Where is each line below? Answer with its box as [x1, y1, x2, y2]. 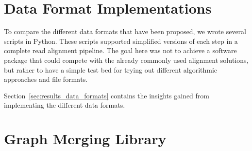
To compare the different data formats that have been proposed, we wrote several [4, 26, 246, 37]
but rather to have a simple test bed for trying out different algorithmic [4, 64, 218, 75]
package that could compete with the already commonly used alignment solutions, [4, 55, 249, 65]
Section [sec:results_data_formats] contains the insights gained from [4, 90, 210, 100]
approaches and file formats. [4, 74, 88, 84]
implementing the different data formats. [4, 100, 125, 110]
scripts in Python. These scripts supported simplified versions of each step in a [4, 36, 238, 46]
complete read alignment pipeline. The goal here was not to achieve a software [4, 45, 237, 56]
